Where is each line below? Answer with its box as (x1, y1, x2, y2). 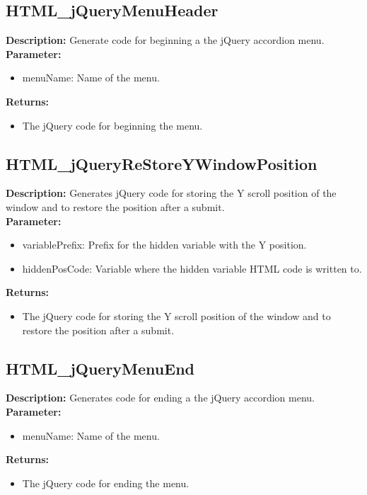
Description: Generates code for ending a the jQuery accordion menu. (6, 390, 315, 405)
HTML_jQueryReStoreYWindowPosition (6, 152, 318, 174)
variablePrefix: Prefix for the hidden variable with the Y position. (22, 237, 307, 252)
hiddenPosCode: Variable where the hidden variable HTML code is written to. (22, 261, 362, 275)
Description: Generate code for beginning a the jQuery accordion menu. (6, 33, 325, 47)
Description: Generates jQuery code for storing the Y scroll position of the (6, 186, 337, 200)
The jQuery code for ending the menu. (22, 475, 190, 490)
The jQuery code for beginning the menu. (22, 118, 203, 132)
